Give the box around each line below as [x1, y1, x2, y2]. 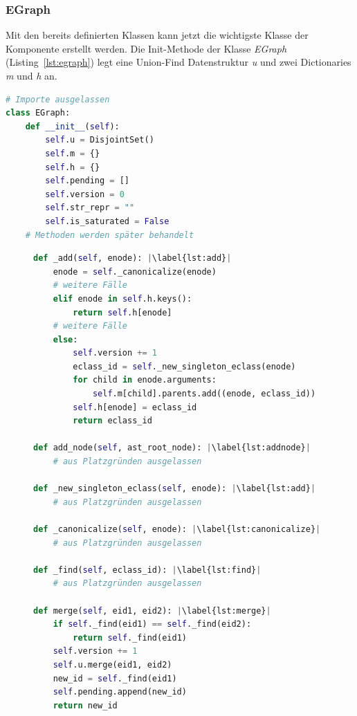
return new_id [53, 700, 118, 710]
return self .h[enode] [73, 307, 172, 318]
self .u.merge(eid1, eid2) [53, 659, 172, 670]
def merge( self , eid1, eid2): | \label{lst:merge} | [33, 605, 271, 616]
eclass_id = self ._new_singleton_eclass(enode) [73, 361, 296, 371]
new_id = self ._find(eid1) [53, 673, 177, 683]
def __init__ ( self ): [25, 121, 120, 131]
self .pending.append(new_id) [53, 687, 187, 697]
